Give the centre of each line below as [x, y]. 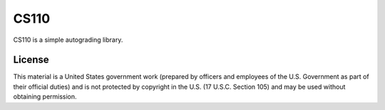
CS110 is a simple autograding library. [68, 40]
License [31, 60]
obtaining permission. [45, 97]
